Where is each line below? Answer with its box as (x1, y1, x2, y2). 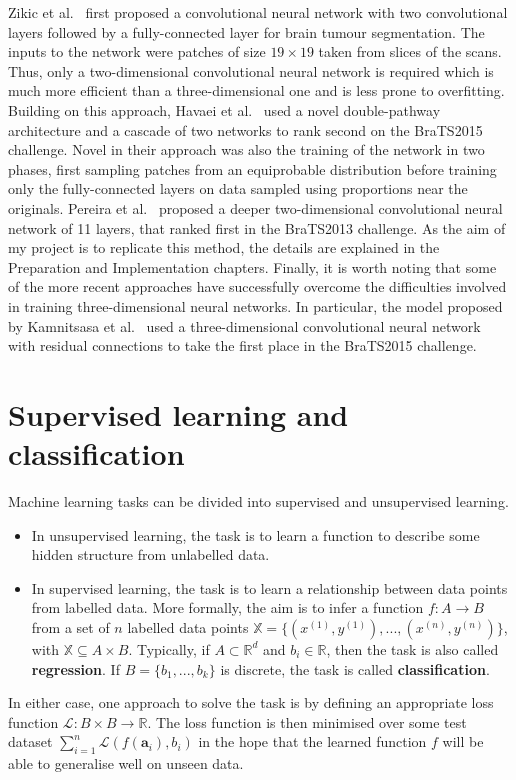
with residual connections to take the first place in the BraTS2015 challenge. (8, 335, 477, 356)
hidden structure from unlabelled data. (31, 544, 270, 565)
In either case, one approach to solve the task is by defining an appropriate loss (8, 692, 494, 713)
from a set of (31, 616, 110, 637)
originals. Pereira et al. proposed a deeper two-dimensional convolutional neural (8, 197, 503, 218)
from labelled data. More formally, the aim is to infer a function (31, 597, 424, 618)
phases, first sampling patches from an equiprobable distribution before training (8, 158, 497, 179)
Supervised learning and (8, 393, 349, 434)
